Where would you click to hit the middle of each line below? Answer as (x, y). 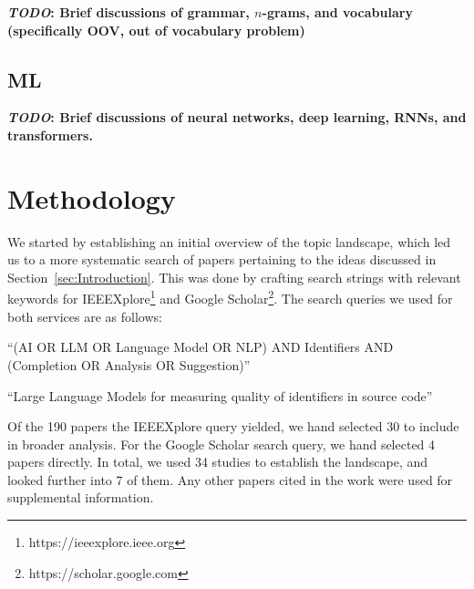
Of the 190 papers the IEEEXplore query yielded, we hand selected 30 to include (233, 426)
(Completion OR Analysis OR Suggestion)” (129, 364)
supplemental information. (81, 497)
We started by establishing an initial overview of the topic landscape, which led (229, 241)
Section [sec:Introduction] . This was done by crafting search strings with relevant (234, 277)
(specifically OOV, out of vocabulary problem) (156, 30)
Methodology (92, 197)
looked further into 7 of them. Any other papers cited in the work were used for (230, 479)
